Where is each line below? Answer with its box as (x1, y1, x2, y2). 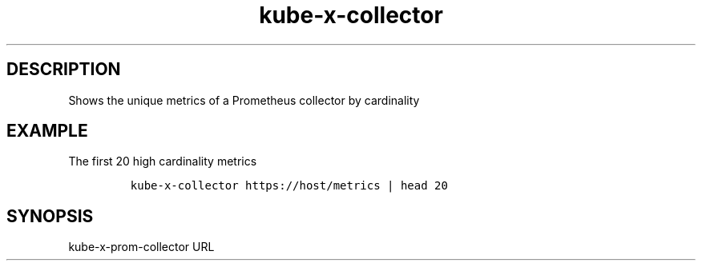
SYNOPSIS (6, 205, 94, 226)
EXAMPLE (6, 121, 88, 141)
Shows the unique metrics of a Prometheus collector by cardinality (68, 93, 420, 107)
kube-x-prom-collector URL (68, 240, 215, 254)
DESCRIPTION (6, 59, 121, 80)
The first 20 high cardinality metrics (68, 154, 257, 169)
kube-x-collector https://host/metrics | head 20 (130, 179, 448, 193)
